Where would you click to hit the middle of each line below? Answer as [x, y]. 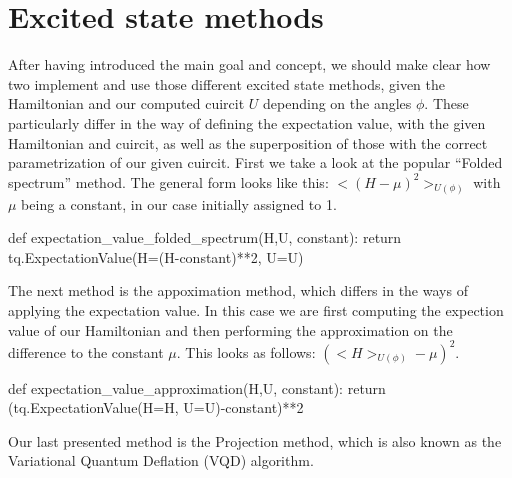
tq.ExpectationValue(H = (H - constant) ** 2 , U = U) [156, 256]
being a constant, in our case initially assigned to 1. [179, 203]
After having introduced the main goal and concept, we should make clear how [249, 64]
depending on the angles [337, 103]
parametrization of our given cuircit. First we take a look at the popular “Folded [255, 162]
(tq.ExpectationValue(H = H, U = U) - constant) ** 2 [156, 407]
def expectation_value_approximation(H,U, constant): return [197, 387]
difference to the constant [86, 351]
